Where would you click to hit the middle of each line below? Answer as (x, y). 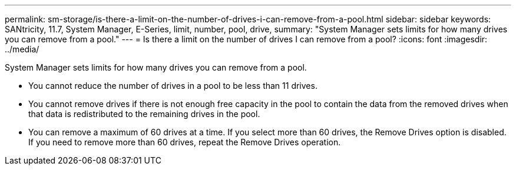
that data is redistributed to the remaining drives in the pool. (144, 114)
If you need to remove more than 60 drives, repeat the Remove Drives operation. (185, 142)
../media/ (22, 49)
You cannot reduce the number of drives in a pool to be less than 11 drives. (173, 86)
